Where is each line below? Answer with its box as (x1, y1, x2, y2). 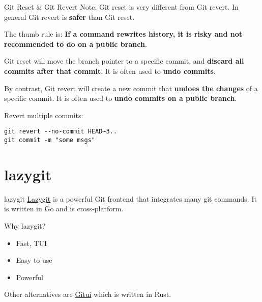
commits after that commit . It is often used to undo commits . (4, 65, 216, 76)
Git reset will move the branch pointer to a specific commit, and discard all (4, 56, 244, 66)
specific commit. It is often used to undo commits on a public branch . (4, 93, 237, 103)
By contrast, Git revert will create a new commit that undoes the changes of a (4, 83, 258, 93)
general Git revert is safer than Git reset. (4, 11, 135, 22)
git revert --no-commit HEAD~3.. (4, 128, 117, 135)
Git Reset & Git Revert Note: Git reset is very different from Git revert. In (4, 2, 239, 12)
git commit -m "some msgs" (4, 136, 95, 144)
